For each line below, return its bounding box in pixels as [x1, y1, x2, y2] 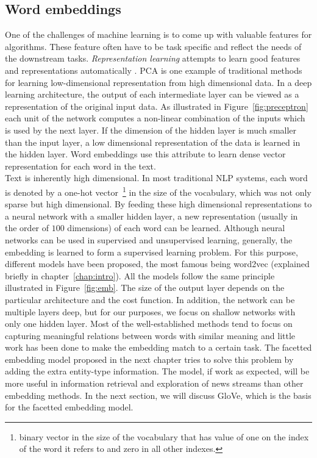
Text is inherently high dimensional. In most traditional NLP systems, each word [5, 171, 308, 184]
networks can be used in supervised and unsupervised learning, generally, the [5, 233, 293, 246]
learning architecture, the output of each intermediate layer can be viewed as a [5, 88, 299, 101]
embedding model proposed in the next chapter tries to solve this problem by [5, 352, 294, 365]
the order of [5, 221, 49, 234]
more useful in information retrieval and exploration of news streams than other [5, 377, 304, 390]
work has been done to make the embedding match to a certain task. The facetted [5, 341, 312, 354]
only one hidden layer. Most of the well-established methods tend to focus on [5, 317, 293, 330]
